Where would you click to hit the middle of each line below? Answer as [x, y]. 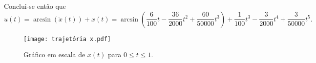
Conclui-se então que [35, 6]
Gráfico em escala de [54, 54]
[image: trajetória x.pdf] [67, 39]
